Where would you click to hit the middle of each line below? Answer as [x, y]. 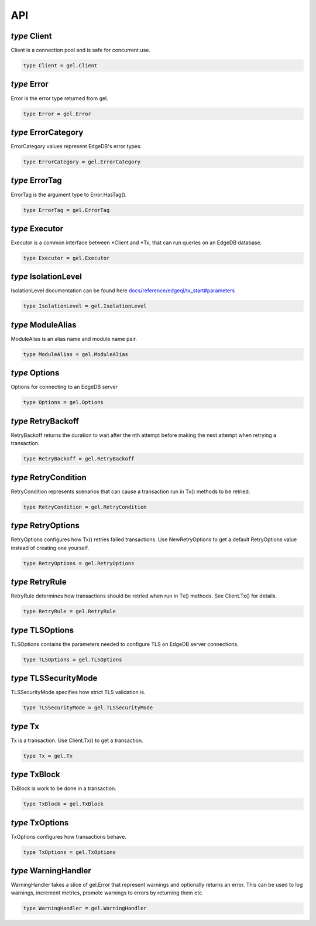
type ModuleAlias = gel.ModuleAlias [76, 354]
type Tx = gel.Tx [48, 756]
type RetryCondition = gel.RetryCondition [85, 507]
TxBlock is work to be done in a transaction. [63, 788]
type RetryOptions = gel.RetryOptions [79, 563]
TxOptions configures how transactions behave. [69, 836]
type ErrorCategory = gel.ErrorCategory [82, 162]
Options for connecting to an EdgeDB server [64, 387]
